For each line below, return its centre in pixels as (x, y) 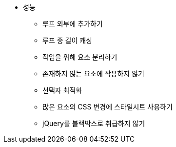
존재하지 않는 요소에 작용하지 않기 (93, 73)
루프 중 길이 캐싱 (67, 40)
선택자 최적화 (62, 90)
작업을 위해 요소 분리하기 (80, 57)
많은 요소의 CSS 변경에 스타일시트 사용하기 (108, 107)
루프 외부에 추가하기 (73, 24)
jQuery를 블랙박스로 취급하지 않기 (94, 123)
